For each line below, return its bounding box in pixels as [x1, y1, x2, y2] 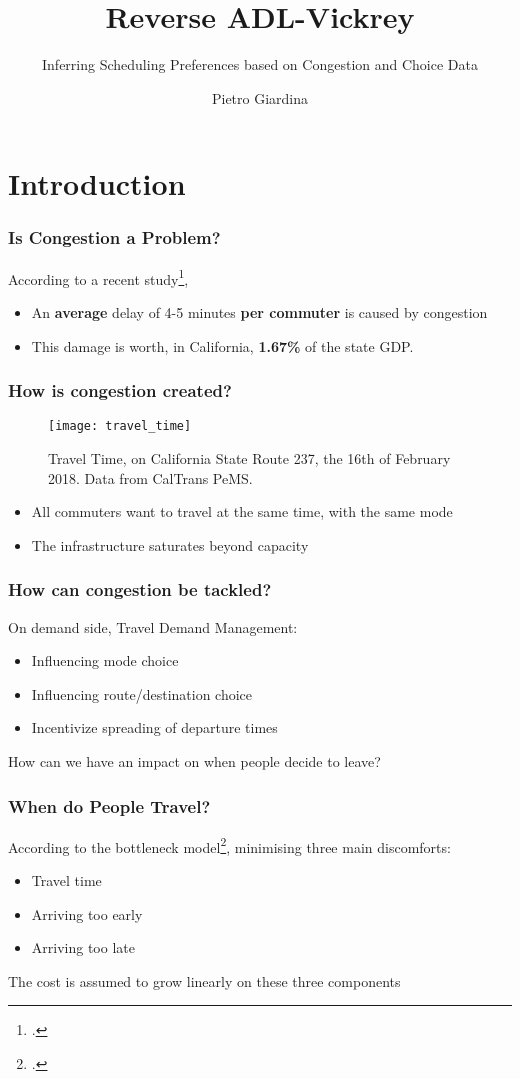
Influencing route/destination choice [31, 683, 253, 704]
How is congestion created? [8, 378, 232, 403]
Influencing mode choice [31, 650, 179, 671]
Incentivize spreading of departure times [31, 717, 278, 738]
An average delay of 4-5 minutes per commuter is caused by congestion [31, 301, 488, 322]
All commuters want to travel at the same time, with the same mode [31, 501, 453, 522]
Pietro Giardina [211, 87, 309, 108]
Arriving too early [31, 903, 143, 924]
